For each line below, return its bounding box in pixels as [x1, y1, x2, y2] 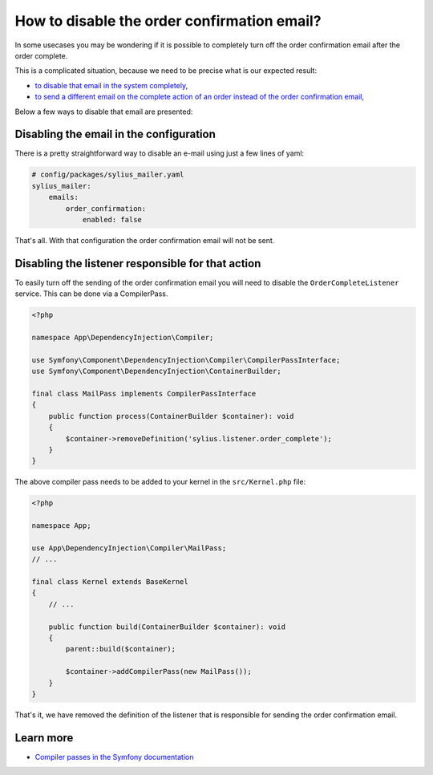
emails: [48, 193, 79, 202]
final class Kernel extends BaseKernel [31, 578, 188, 586]
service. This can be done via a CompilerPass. [14, 289, 168, 298]
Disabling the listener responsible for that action [14, 257, 261, 270]
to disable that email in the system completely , [34, 80, 188, 90]
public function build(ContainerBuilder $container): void [48, 622, 286, 631]
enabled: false [82, 215, 142, 224]
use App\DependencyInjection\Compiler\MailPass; [31, 543, 227, 553]
